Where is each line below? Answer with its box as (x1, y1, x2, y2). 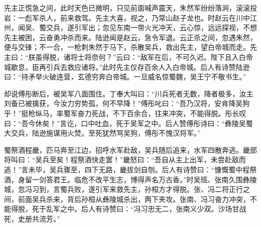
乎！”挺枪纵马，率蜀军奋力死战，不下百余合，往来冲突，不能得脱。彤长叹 (4, 107, 246, 118)
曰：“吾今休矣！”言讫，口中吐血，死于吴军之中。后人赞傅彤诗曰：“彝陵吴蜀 (4, 118, 253, 128)
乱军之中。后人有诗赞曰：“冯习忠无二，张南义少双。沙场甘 (46, 203, 239, 214)
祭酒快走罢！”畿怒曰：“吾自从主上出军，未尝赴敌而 (77, 154, 246, 165)
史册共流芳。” (18, 213, 60, 223)
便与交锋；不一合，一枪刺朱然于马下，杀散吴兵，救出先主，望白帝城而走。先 (4, 42, 257, 52)
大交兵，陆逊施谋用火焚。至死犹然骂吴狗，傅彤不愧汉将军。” (4, 128, 201, 138)
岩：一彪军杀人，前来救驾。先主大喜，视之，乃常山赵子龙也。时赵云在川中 (4, 12, 250, 23)
